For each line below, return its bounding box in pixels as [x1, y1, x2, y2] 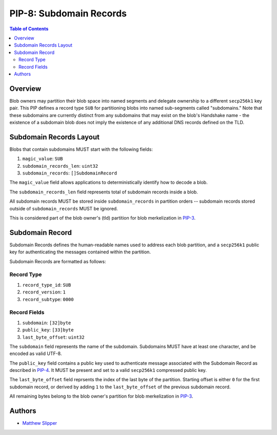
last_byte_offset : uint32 [22, 334, 85, 340]
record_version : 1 [22, 289, 66, 295]
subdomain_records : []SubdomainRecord [22, 170, 117, 176]
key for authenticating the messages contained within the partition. [9, 249, 151, 255]
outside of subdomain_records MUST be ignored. [9, 205, 118, 211]
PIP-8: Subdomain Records [9, 8, 127, 19]
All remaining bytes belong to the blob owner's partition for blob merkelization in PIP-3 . [9, 393, 193, 400]
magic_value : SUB [22, 155, 63, 162]
